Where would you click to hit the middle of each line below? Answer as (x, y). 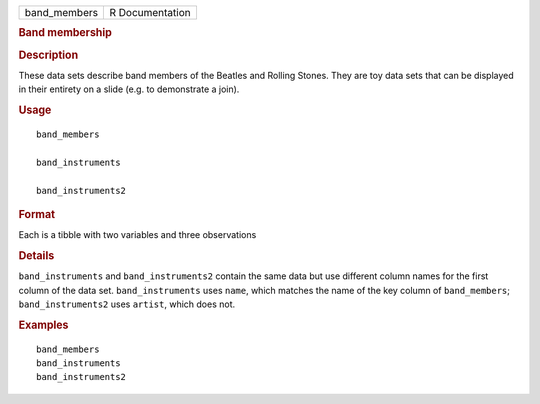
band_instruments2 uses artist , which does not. (127, 304)
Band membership (65, 33)
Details (36, 255)
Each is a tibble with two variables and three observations (137, 235)
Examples (43, 325)
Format (36, 214)
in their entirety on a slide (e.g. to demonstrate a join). (129, 89)
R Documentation (150, 12)
